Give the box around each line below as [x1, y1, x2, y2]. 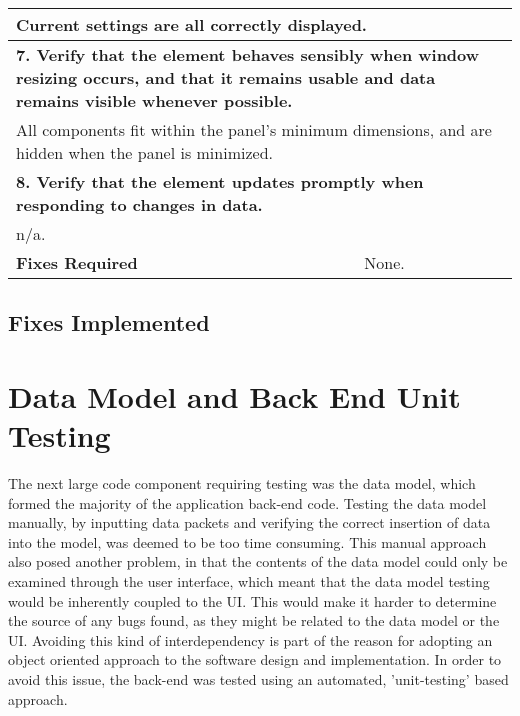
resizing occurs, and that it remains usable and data [16, 66, 436, 89]
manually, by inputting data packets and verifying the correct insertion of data [8, 512, 491, 533]
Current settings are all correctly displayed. [16, 13, 367, 36]
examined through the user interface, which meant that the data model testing [8, 571, 490, 592]
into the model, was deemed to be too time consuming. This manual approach [8, 531, 487, 552]
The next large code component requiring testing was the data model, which [8, 473, 476, 494]
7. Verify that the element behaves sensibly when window [16, 43, 480, 66]
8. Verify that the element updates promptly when [16, 170, 424, 193]
